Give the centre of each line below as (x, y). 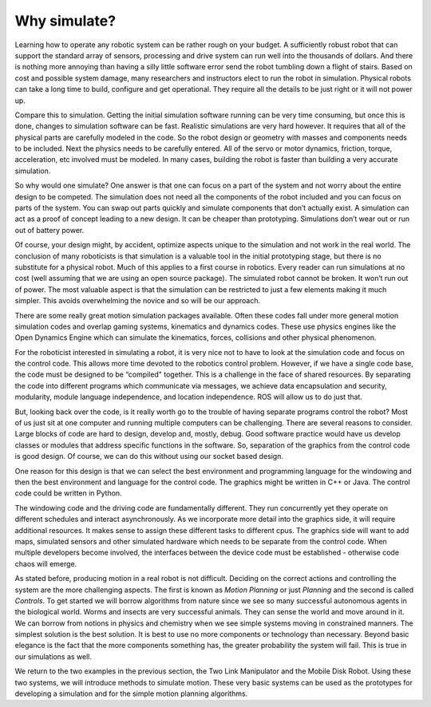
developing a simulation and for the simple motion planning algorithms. (131, 693)
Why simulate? (65, 21)
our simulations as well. (53, 656)
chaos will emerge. (46, 563)
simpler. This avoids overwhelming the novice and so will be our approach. (138, 301)
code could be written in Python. (69, 493)
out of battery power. (49, 230)
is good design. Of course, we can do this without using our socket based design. (149, 456)
